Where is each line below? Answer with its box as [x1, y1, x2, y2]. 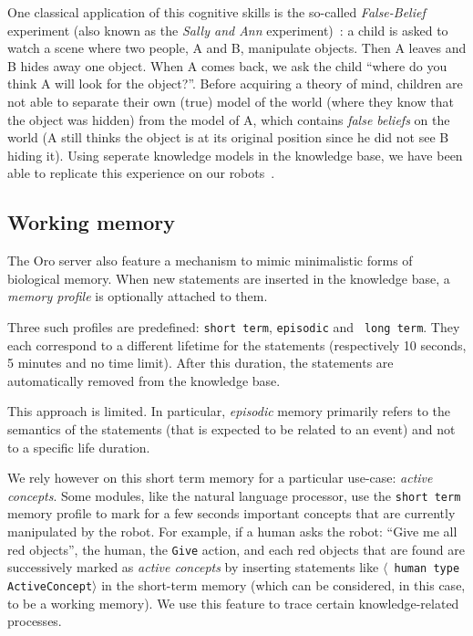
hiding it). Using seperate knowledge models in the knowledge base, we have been [7, 145, 463, 164]
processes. [7, 611, 62, 631]
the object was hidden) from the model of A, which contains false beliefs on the [7, 109, 450, 129]
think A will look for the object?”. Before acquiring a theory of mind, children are [7, 74, 463, 93]
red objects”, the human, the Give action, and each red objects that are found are [7, 539, 465, 558]
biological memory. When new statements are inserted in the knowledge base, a [7, 268, 450, 287]
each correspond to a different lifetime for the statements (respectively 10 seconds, [7, 335, 467, 354]
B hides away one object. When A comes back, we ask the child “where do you [7, 56, 447, 75]
